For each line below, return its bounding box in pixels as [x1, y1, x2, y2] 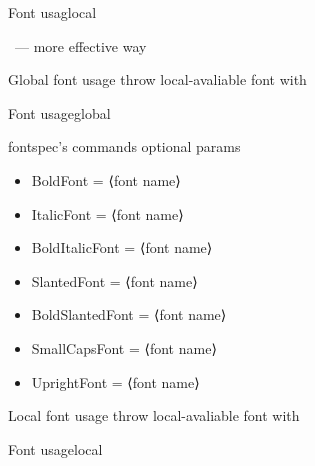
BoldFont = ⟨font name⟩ [31, 169, 181, 190]
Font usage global [8, 102, 111, 123]
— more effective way [14, 35, 147, 56]
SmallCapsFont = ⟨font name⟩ [31, 337, 217, 358]
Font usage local [8, 438, 103, 459]
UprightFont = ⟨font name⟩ [31, 371, 200, 392]
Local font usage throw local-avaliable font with [8, 405, 300, 426]
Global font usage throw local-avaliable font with [8, 69, 307, 90]
